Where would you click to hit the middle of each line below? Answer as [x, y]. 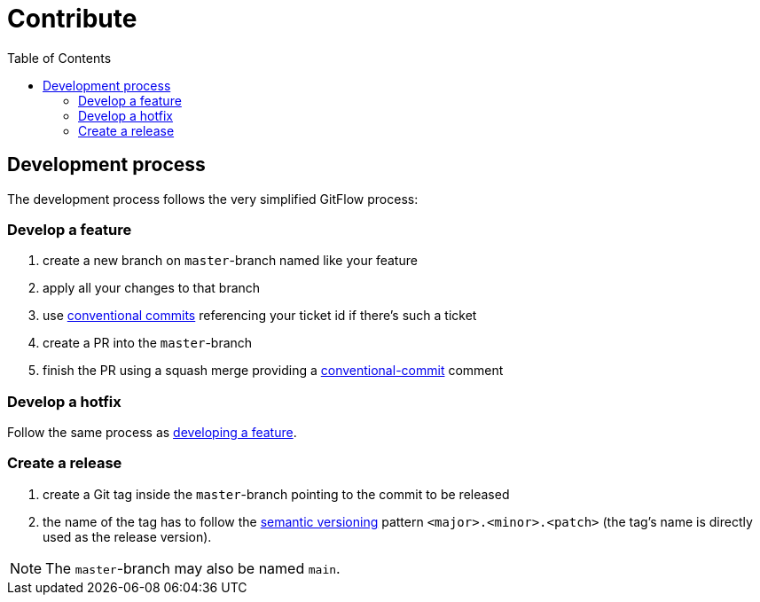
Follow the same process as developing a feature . [152, 433]
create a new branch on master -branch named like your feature [230, 261]
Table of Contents [59, 58]
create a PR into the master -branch [148, 343]
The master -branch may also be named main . [193, 568]
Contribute [72, 19]
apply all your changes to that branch [152, 288]
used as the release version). [127, 536]
